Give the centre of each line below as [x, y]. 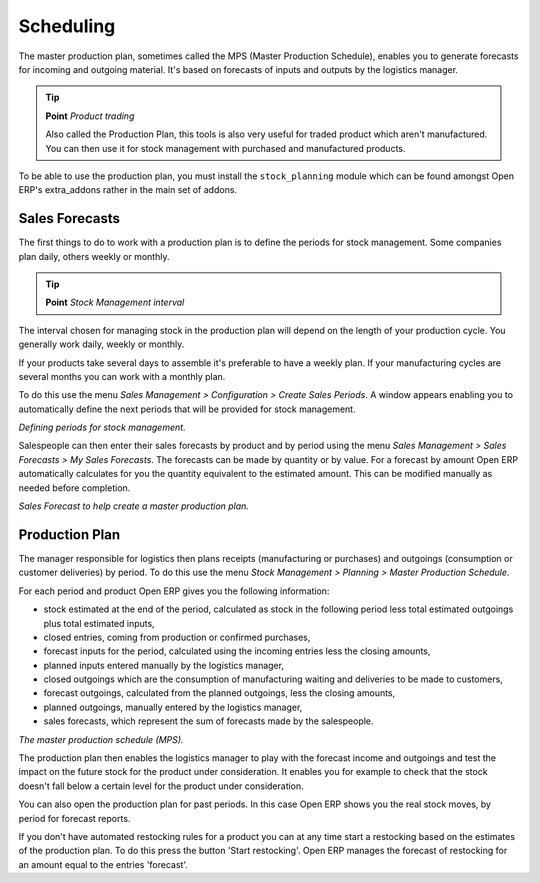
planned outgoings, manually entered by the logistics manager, [173, 707]
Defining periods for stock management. [102, 427]
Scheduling [67, 26]
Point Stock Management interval [115, 302]
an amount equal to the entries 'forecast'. [103, 864]
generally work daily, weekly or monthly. [101, 344]
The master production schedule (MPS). [101, 739]
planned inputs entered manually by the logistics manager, [164, 665]
